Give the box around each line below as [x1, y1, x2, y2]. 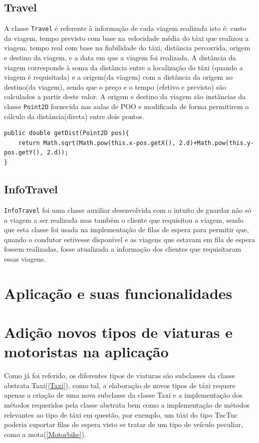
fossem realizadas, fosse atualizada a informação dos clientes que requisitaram [4, 244, 242, 254]
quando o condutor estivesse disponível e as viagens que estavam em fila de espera [4, 234, 255, 244]
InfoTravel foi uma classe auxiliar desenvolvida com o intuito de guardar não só [4, 204, 252, 215]
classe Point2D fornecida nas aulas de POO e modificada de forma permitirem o [4, 101, 249, 112]
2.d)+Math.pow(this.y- [179, 139, 255, 147]
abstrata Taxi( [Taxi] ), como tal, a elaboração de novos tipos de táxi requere [4, 380, 236, 390]
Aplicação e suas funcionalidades [4, 283, 233, 303]
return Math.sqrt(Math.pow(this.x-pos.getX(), [18, 139, 176, 147]
